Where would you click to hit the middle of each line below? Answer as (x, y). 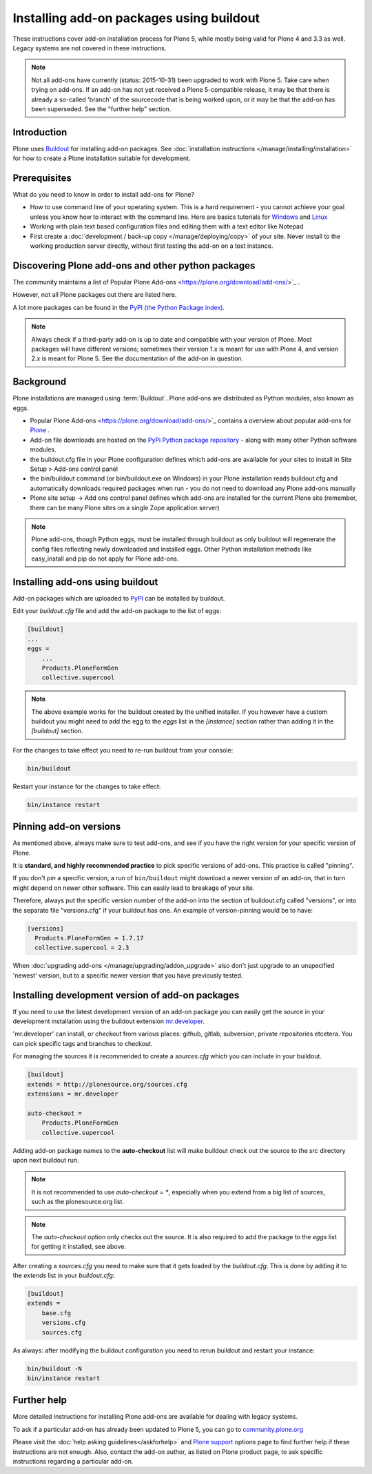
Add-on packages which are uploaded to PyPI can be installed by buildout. (119, 598)
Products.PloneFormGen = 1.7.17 (89, 938)
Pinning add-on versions (67, 827)
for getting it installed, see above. (79, 1247)
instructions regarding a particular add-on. (73, 1462)
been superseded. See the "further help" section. (101, 109)
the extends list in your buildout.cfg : (64, 1276)
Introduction (40, 132)
